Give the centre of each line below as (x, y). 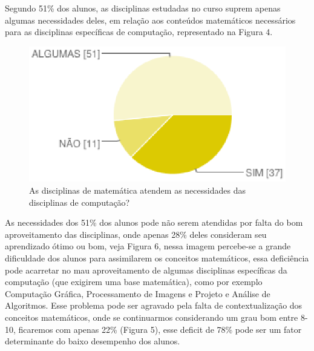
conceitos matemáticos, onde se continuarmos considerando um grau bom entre (152, 317)
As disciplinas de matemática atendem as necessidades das (137, 190)
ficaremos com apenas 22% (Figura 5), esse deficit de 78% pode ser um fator (160, 329)
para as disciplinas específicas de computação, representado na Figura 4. (139, 32)
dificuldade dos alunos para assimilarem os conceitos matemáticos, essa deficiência (157, 258)
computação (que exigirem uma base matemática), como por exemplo (134, 282)
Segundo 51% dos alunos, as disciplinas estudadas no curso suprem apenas (143, 8)
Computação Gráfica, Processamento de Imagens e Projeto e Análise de (138, 293)
